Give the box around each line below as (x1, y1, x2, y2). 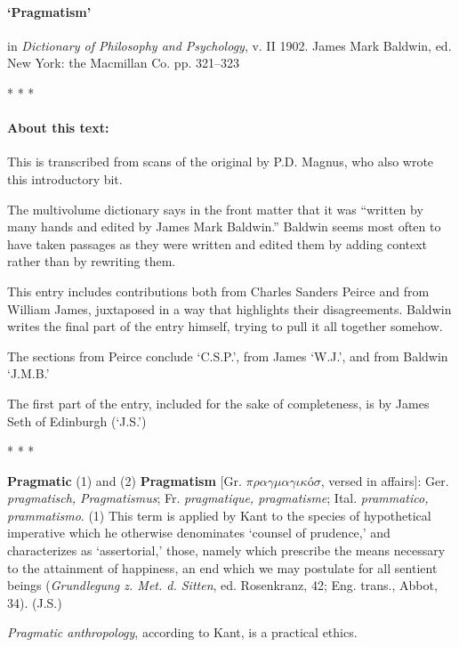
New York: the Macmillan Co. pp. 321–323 (7, 53, 239, 72)
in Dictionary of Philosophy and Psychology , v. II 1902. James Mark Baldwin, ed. (7, 36, 452, 54)
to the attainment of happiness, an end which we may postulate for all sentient (7, 558, 438, 577)
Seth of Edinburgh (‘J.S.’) (7, 411, 147, 430)
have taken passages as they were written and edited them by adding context (7, 234, 428, 253)
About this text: (7, 118, 109, 137)
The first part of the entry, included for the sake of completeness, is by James (7, 393, 430, 412)
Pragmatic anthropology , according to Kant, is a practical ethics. (7, 623, 358, 642)
